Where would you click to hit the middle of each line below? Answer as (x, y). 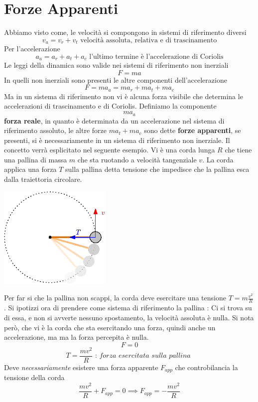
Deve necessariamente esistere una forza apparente (81, 367)
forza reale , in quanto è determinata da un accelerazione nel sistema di (114, 120)
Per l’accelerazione (32, 49)
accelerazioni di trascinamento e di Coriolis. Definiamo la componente (110, 106)
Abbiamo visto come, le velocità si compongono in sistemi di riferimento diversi (125, 32)
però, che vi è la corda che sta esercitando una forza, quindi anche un (110, 327)
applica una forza (30, 169)
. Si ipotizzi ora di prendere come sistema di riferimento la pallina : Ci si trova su (128, 308)
